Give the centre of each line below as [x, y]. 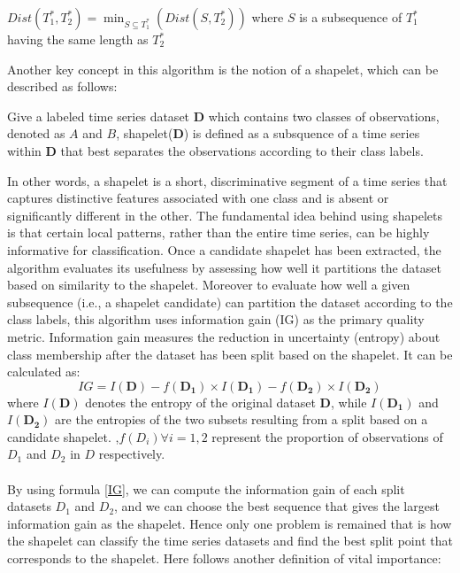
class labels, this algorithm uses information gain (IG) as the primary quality [216, 319]
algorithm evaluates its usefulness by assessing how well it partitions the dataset [224, 267]
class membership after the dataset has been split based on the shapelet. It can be [230, 354]
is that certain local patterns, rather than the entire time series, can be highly [218, 232]
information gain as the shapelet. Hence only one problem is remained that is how [230, 523]
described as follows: [62, 86]
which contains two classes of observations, [324, 116]
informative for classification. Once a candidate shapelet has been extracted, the [224, 249]
